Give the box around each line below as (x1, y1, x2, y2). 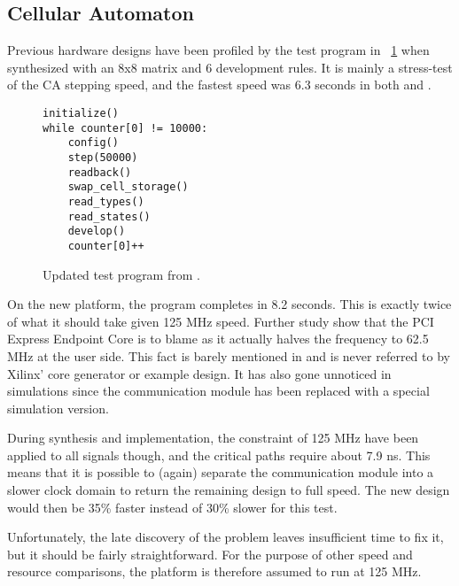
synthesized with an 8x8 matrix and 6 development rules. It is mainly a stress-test (7, 58, 453, 76)
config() (67, 136, 119, 150)
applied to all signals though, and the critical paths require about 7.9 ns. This (7, 445, 431, 464)
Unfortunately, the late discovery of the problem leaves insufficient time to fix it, (7, 528, 444, 546)
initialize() (43, 106, 119, 120)
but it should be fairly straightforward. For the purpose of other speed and (7, 544, 413, 563)
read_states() (67, 210, 151, 223)
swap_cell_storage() (67, 181, 189, 194)
